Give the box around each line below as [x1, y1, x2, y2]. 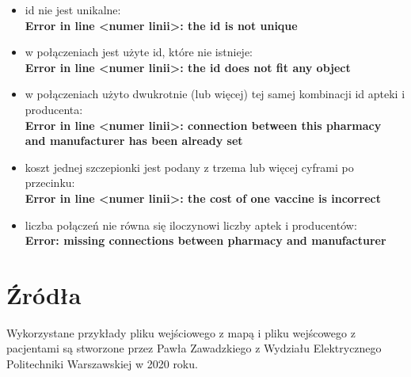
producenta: [25, 101, 83, 117]
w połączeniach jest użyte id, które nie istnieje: [25, 44, 253, 60]
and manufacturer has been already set [25, 132, 243, 149]
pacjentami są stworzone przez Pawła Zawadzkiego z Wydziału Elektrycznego [6, 340, 382, 356]
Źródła [6, 278, 82, 310]
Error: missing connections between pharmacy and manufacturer [25, 232, 386, 249]
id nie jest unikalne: [25, 2, 121, 17]
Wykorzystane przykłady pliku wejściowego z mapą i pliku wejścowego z [6, 324, 356, 341]
